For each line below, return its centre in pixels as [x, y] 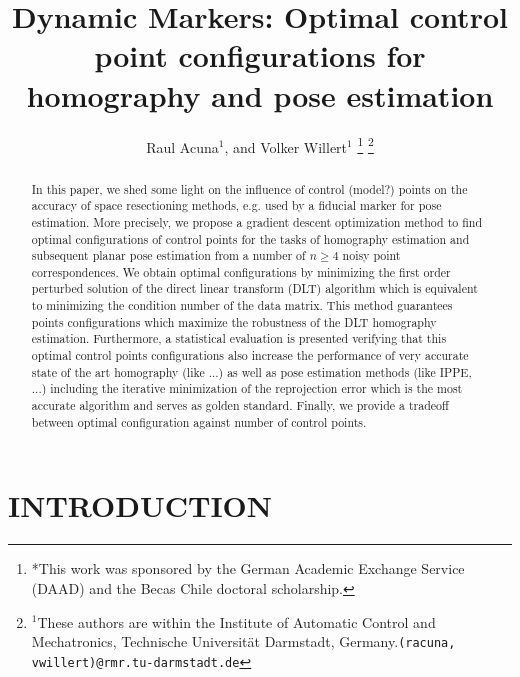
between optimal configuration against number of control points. [199, 421]
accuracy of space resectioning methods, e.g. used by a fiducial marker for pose [236, 205]
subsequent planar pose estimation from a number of [168, 255]
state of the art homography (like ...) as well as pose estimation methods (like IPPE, [251, 371]
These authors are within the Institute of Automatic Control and [236, 621]
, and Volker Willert [286, 146]
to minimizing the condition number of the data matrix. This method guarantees [242, 305]
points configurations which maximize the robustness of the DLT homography [234, 321]
